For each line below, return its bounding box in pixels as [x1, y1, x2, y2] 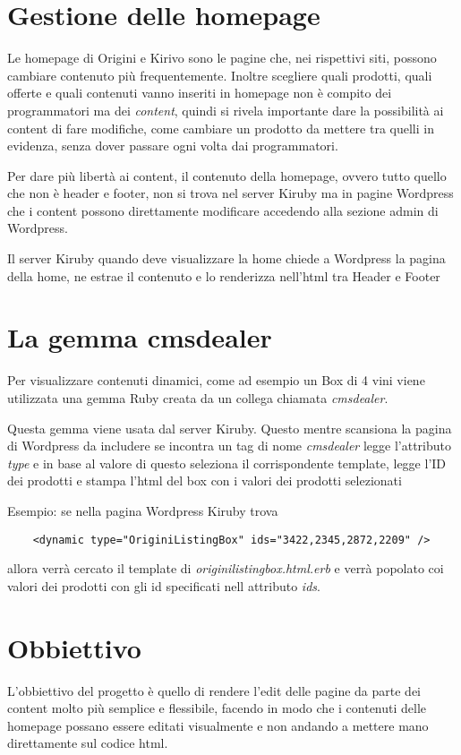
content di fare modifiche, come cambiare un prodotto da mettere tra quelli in [7, 118, 434, 137]
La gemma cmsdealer [7, 319, 272, 356]
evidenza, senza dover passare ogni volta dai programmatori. [7, 136, 338, 155]
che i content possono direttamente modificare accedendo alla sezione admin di [7, 201, 439, 219]
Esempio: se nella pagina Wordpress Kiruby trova [7, 501, 278, 519]
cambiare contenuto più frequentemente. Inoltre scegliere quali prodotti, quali [7, 65, 432, 84]
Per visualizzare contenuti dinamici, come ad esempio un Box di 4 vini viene [7, 371, 425, 390]
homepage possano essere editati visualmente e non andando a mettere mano [7, 716, 429, 734]
